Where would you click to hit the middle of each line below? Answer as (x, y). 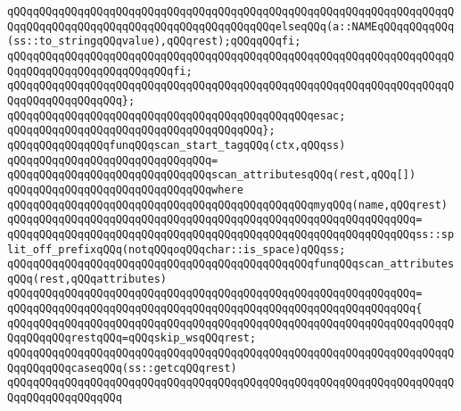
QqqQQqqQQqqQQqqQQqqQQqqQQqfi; (100, 71)
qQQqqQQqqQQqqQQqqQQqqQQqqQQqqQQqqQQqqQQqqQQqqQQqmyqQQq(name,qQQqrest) (227, 205)
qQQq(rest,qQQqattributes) (87, 279)
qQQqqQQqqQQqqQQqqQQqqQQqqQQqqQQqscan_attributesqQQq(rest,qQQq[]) (212, 175)
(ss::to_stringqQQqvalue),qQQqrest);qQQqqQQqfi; (154, 41)
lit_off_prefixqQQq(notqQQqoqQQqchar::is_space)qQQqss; (177, 249)
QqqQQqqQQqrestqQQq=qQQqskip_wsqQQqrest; (132, 338)
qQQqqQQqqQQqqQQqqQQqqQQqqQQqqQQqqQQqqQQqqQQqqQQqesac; (177, 115)
